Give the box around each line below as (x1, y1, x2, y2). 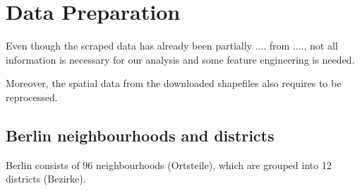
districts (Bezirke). (6, 171, 86, 186)
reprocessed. (6, 89, 58, 104)
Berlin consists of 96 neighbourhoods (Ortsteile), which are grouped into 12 (6, 157, 332, 172)
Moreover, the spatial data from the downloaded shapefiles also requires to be (6, 76, 342, 91)
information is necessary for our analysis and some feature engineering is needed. (6, 52, 355, 66)
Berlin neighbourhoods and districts (6, 124, 275, 146)
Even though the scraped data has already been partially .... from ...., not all (6, 38, 338, 53)
